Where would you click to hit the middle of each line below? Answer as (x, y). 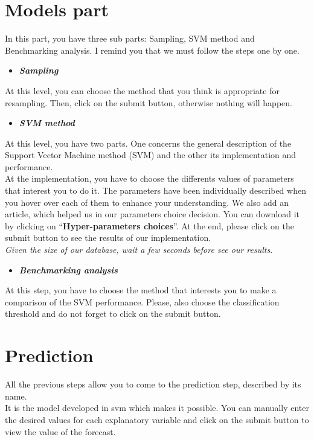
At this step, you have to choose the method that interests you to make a (141, 290)
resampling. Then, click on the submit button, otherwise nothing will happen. (149, 102)
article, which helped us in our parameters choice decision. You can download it (152, 214)
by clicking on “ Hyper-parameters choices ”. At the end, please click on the (149, 225)
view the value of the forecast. (60, 431)
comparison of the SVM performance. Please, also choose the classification (142, 301)
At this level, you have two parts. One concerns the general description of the (148, 143)
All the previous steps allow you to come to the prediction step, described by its (153, 384)
